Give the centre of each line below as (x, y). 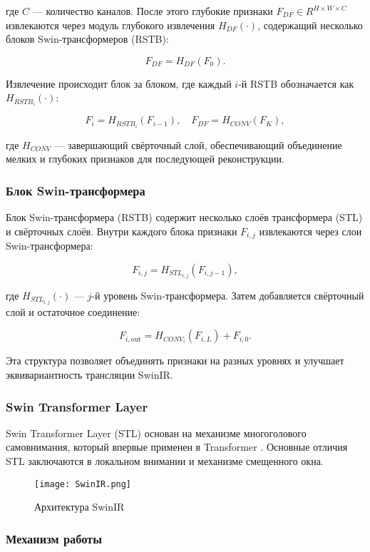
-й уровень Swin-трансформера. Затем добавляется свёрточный (228, 295)
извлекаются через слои (310, 231)
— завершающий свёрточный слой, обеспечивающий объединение (198, 144)
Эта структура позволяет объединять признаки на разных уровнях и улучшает (175, 361)
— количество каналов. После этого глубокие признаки (153, 11)
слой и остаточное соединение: (73, 311)
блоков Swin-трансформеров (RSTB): (87, 39)
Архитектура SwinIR (79, 507)
